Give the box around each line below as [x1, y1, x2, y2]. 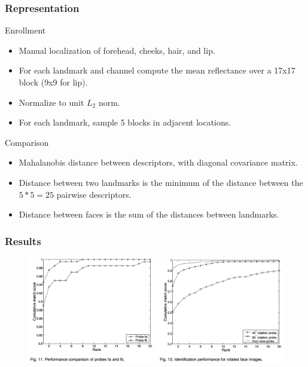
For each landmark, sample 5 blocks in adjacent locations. [19, 116, 231, 129]
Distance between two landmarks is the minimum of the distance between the [19, 176, 303, 188]
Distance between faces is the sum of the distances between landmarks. [19, 208, 279, 221]
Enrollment [5, 24, 46, 36]
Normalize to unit [19, 96, 84, 108]
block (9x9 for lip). [19, 76, 88, 88]
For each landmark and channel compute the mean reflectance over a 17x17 [19, 64, 295, 77]
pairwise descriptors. [56, 188, 132, 200]
